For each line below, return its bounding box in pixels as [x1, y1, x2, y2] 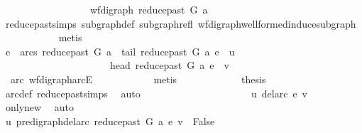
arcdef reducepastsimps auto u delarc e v [5, 85, 307, 100]
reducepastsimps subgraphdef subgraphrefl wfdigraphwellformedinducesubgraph [5, 16, 356, 31]
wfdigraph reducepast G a [89, 2, 208, 16]
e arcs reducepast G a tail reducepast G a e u [5, 43, 235, 58]
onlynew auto [5, 100, 75, 115]
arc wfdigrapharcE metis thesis [10, 71, 266, 86]
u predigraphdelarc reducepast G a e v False [5, 113, 215, 128]
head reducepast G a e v [109, 58, 229, 73]
